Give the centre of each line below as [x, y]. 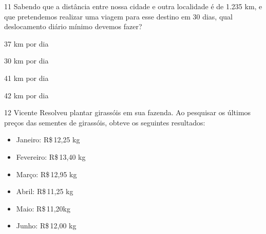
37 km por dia [26, 43]
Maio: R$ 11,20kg [43, 208]
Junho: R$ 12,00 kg [46, 226]
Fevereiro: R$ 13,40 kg [51, 156]
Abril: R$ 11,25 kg [45, 191]
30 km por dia [26, 61]
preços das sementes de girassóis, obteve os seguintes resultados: [105, 122]
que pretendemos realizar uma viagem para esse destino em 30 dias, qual [118, 16]
